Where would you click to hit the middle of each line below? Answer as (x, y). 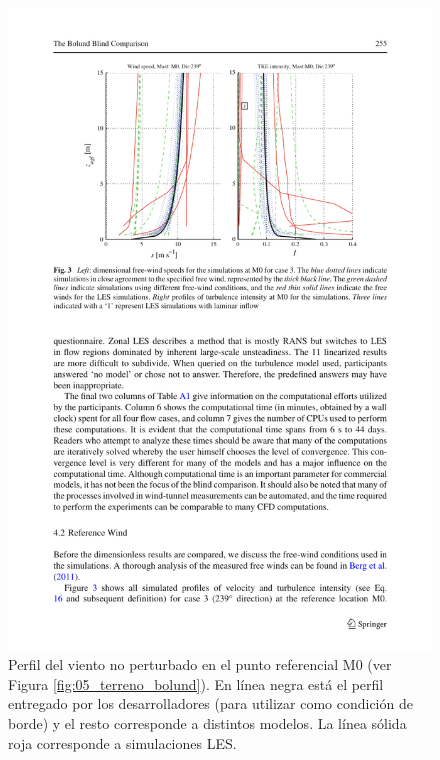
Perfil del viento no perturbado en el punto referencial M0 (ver (200, 664)
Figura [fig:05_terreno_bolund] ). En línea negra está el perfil (196, 683)
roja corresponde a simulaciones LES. (122, 742)
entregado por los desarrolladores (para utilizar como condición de (210, 703)
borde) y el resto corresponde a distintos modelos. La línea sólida (207, 722)
